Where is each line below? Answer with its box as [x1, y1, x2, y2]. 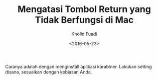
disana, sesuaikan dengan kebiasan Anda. [5, 69, 92, 75]
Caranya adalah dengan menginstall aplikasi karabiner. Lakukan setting [5, 63, 152, 69]
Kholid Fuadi [71, 31, 97, 37]
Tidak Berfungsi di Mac [35, 14, 134, 26]
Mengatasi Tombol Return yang [17, 4, 151, 15]
